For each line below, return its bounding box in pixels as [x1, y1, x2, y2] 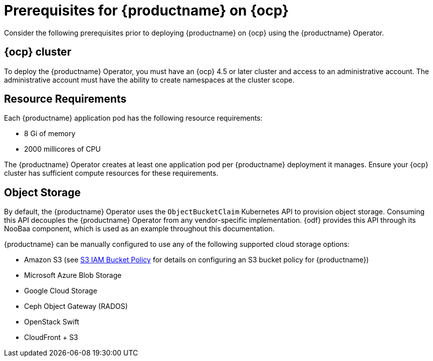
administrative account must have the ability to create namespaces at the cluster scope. [4, 75, 295, 84]
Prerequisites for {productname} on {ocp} [4, 2, 289, 19]
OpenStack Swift [24, 317, 79, 326]
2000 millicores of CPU [24, 145, 101, 154]
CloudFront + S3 [24, 333, 78, 342]
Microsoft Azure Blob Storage [24, 271, 122, 280]
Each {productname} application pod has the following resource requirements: [4, 114, 263, 123]
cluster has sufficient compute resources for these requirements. [4, 169, 219, 178]
